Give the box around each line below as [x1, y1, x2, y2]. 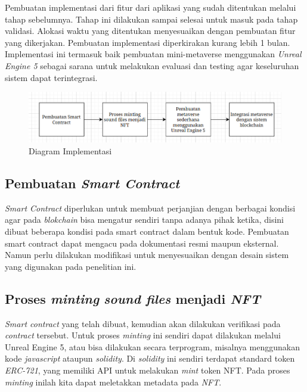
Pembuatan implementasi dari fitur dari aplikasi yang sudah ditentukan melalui [5, 1, 296, 13]
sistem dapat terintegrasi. [5, 71, 98, 83]
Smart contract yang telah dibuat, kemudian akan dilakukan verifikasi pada [5, 317, 281, 329]
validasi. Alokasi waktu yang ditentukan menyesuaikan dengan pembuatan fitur [5, 24, 296, 37]
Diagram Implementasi [29, 145, 112, 157]
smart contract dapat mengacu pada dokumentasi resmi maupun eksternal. [5, 237, 279, 249]
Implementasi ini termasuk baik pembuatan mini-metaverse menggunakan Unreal [5, 48, 302, 60]
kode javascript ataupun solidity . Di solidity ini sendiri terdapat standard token [5, 352, 295, 365]
